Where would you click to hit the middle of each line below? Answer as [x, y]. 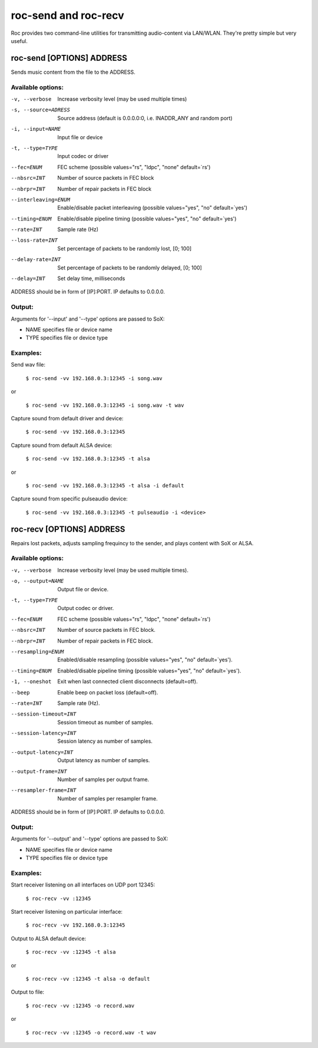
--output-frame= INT [39, 771]
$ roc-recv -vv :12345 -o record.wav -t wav [91, 1032]
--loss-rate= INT [34, 240]
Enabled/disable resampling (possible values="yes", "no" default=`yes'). [145, 660]
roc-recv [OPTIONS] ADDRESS [68, 529]
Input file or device [80, 137]
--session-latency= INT [44, 733]
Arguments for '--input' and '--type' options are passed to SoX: [88, 319]
